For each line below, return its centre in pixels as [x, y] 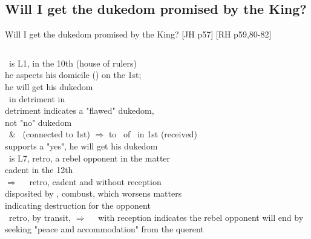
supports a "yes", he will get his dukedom [81, 146]
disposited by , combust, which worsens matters [93, 193]
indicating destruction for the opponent [78, 205]
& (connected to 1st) [49, 134]
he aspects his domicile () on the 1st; [73, 75]
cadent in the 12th [39, 170]
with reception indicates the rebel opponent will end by [201, 217]
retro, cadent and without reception [95, 181]
